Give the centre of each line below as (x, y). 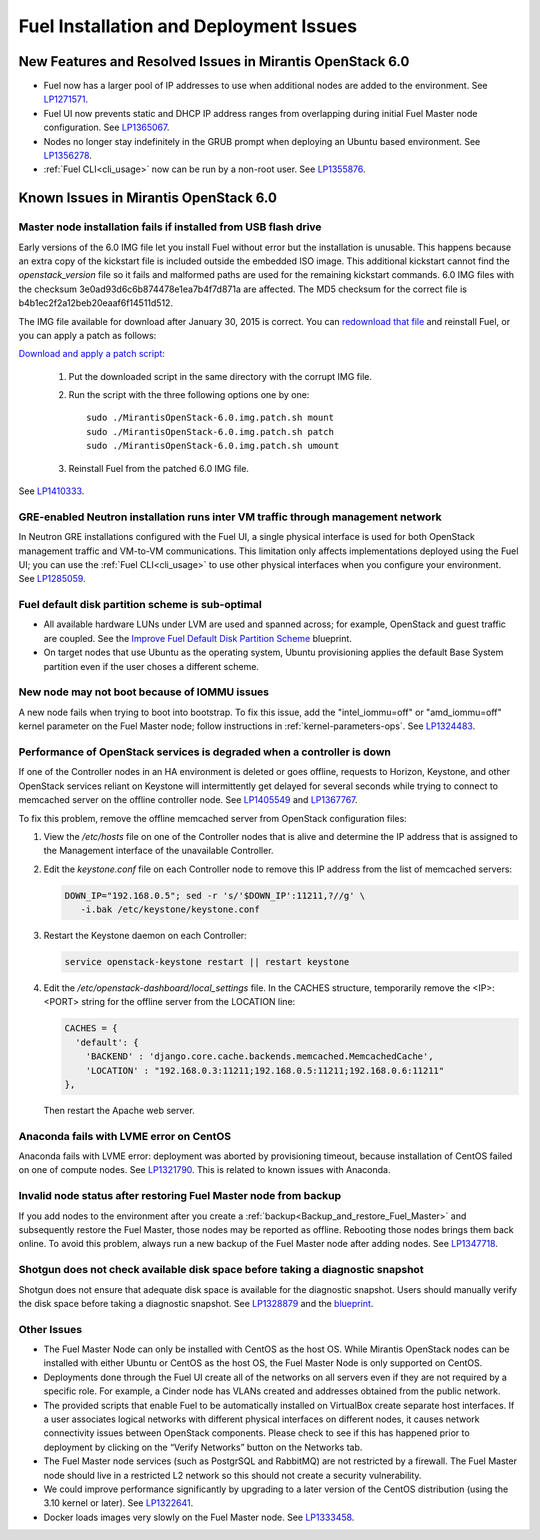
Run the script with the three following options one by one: (189, 395)
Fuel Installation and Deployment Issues (188, 26)
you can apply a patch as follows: (87, 335)
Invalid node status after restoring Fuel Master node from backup (180, 1196)
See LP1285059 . (52, 579)
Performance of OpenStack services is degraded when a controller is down (205, 752)
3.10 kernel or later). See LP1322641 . (118, 1503)
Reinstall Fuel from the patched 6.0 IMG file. (159, 468)
